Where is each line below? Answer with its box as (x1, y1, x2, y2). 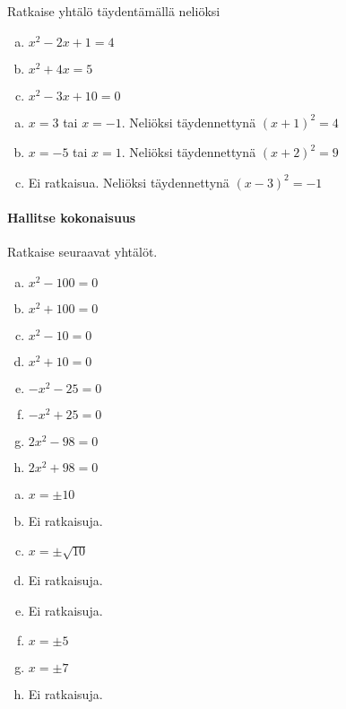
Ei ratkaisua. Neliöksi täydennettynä (28, 172, 229, 191)
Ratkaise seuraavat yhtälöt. (7, 242, 158, 261)
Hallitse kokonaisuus (7, 207, 136, 226)
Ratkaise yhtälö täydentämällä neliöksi (7, 2, 221, 20)
